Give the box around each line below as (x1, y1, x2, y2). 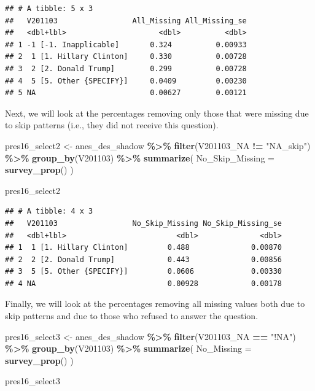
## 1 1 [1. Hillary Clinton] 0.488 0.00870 (5, 243, 282, 252)
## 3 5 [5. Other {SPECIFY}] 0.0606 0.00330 (5, 267, 282, 276)
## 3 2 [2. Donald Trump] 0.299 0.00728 (5, 64, 247, 73)
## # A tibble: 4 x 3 (5, 207, 93, 216)
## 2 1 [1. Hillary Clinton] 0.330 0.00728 (5, 52, 247, 61)
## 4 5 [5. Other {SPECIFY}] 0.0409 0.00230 (5, 76, 247, 85)
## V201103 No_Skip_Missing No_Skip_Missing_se (5, 219, 282, 228)
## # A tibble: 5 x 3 (5, 4, 93, 13)
